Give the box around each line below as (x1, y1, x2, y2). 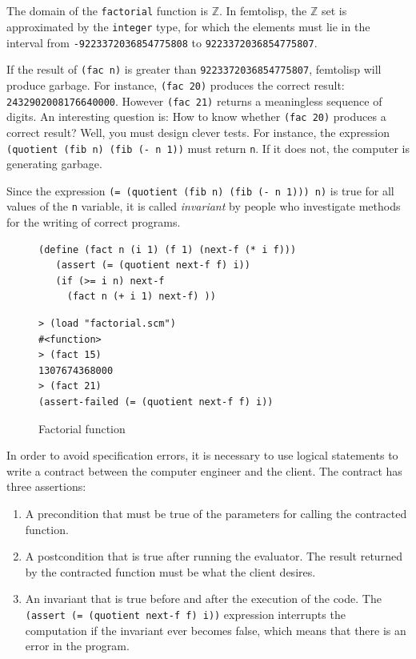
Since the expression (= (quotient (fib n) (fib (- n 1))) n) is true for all (6, 182, 394, 199)
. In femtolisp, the (218, 2, 307, 19)
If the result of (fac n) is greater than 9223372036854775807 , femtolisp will (6, 61, 382, 78)
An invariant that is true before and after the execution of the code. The (25, 590, 382, 607)
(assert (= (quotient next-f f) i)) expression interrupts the (25, 605, 346, 622)
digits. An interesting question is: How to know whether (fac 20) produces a (6, 108, 386, 125)
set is (322, 2, 347, 19)
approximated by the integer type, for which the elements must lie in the (6, 18, 370, 34)
